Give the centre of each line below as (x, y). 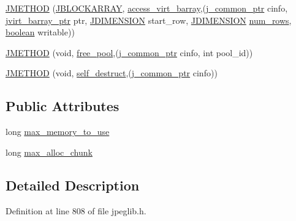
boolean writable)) (40, 32)
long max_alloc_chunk (49, 152)
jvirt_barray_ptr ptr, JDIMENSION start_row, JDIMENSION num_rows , (149, 20)
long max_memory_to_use (58, 132)
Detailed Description (73, 185)
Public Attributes (63, 106)
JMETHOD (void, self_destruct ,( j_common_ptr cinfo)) (112, 73)
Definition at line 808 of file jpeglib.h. (76, 210)
